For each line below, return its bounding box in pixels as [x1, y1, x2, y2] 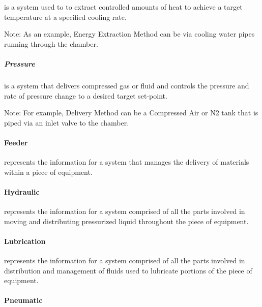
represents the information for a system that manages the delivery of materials [4, 157, 249, 167]
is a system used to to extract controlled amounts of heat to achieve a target [4, 2, 243, 12]
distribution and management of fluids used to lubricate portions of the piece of [4, 265, 252, 275]
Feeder [4, 137, 28, 147]
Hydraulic [4, 186, 40, 197]
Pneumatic [4, 295, 43, 305]
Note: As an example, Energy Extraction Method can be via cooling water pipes [4, 28, 255, 39]
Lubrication [4, 235, 46, 246]
